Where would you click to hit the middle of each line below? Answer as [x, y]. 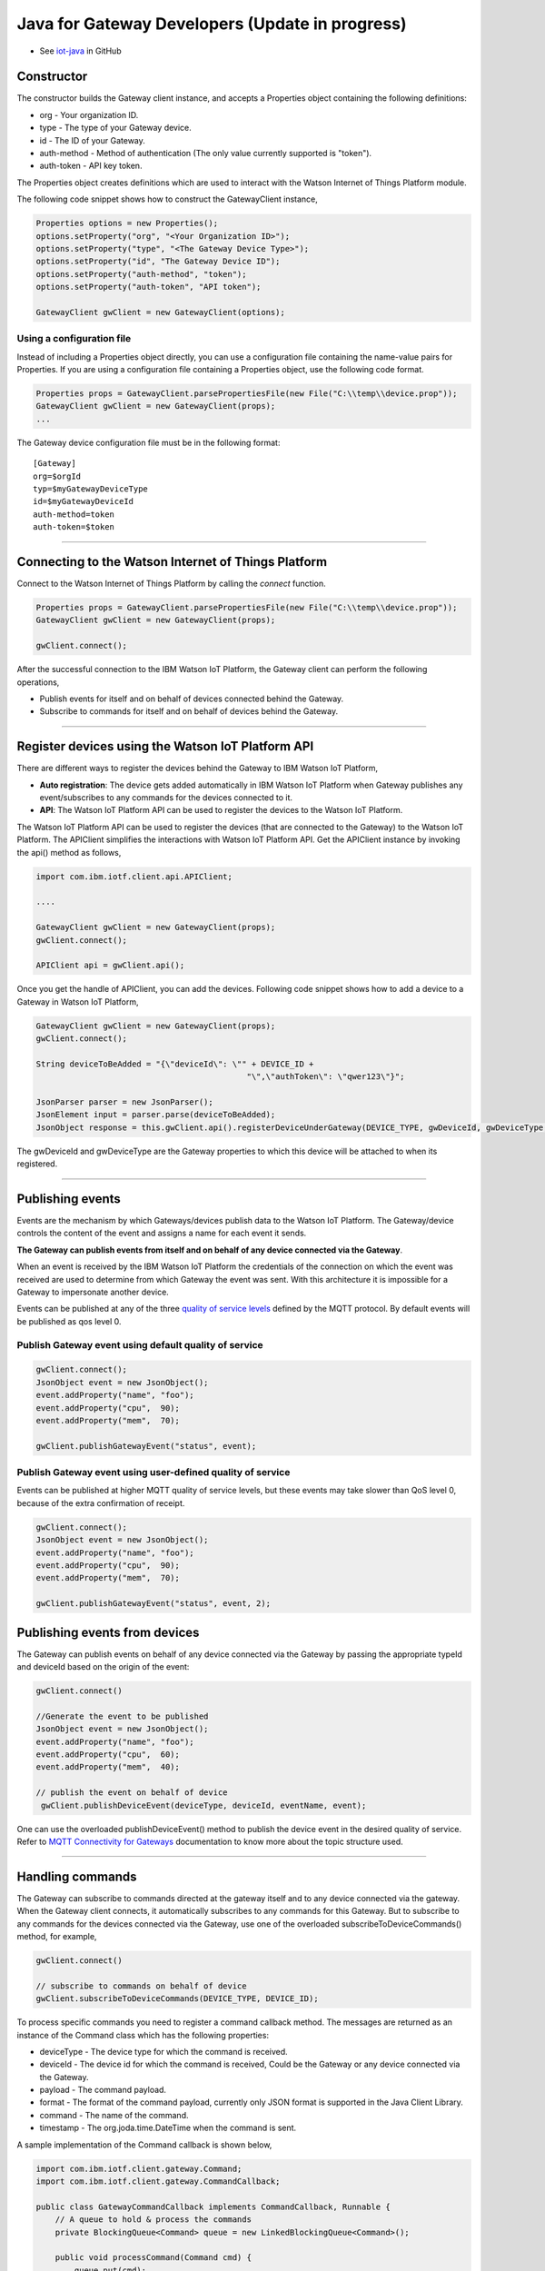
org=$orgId [57, 476]
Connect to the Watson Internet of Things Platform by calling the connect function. [171, 584]
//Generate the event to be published [122, 1716]
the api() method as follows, [69, 852]
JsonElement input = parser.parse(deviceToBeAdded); [156, 1115]
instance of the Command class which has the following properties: [143, 2035]
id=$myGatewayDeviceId [84, 501]
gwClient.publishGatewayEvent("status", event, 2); [154, 1604]
